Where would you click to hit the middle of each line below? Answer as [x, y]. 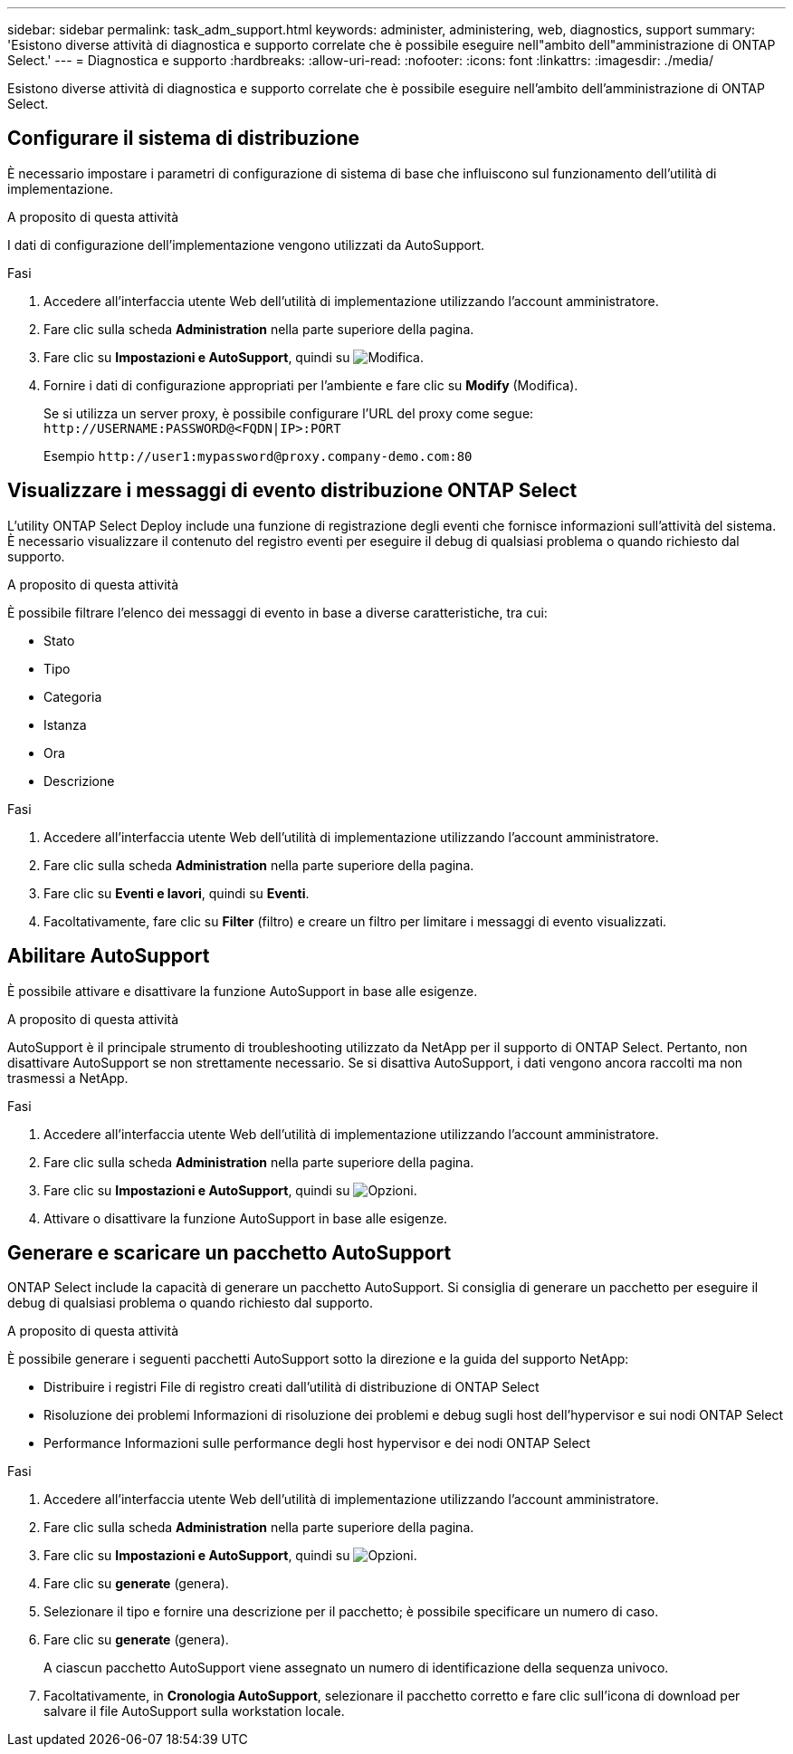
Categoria [73, 696]
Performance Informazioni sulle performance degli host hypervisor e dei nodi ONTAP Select [317, 1443]
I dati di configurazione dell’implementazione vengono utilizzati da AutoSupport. [246, 244]
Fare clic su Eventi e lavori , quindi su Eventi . [177, 893]
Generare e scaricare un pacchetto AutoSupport [229, 1252]
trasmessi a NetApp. [68, 1078]
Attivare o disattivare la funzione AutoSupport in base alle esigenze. [246, 1218]
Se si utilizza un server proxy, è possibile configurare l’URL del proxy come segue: [289, 413]
